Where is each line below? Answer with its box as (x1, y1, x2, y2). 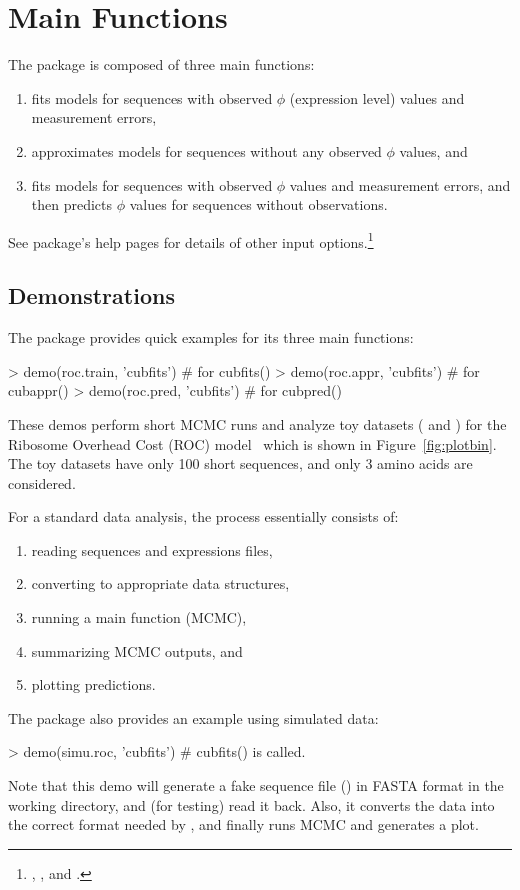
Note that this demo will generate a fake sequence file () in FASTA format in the (8, 775, 504, 796)
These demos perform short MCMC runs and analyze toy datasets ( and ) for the (8, 413, 507, 434)
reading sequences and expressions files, (31, 539, 273, 560)
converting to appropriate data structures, (31, 573, 290, 594)
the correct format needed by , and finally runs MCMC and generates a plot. (8, 814, 479, 835)
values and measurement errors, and (289, 174, 511, 195)
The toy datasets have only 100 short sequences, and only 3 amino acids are (8, 453, 473, 474)
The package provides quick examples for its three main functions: (8, 327, 414, 348)
